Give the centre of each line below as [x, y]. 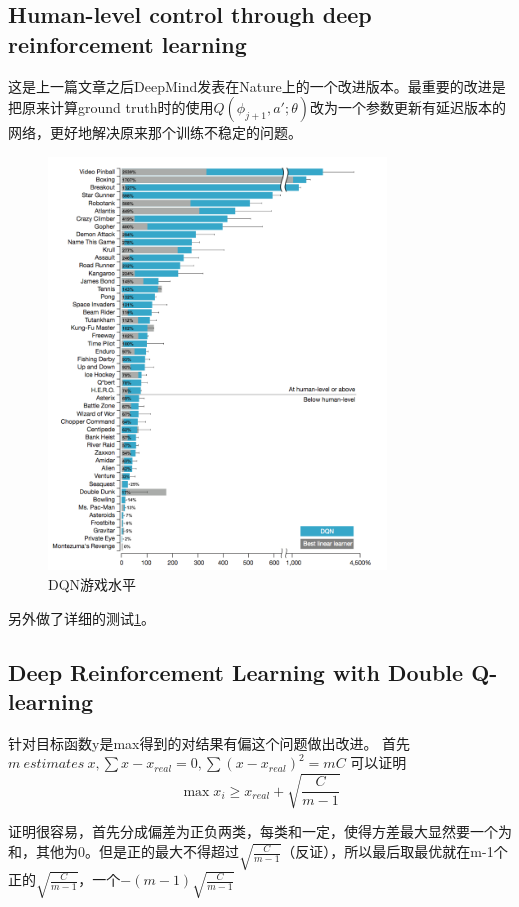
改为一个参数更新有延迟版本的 [407, 107]
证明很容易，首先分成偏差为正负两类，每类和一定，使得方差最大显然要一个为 [260, 831]
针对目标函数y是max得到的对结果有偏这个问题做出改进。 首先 [209, 742]
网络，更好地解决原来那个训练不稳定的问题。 [155, 132]
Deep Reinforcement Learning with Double [236, 671]
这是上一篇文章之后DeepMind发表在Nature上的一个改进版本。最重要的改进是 [257, 85]
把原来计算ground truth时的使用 [111, 107]
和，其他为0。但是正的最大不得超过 [123, 851]
